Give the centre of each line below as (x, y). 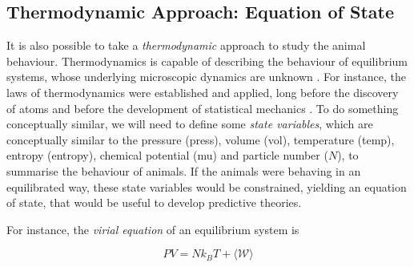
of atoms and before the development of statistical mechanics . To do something (203, 108)
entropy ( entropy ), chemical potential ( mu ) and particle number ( (167, 155)
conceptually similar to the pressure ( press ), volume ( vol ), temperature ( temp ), (201, 139)
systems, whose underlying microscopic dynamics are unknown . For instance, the (207, 77)
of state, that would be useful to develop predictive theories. (154, 202)
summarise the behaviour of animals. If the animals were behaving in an (184, 170)
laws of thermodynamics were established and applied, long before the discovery (203, 92)
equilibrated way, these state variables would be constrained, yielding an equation (207, 186)
